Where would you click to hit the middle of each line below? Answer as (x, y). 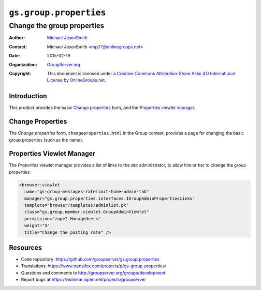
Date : (14, 56)
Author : (17, 38)
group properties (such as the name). (46, 140)
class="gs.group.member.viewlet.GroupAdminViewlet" (87, 212)
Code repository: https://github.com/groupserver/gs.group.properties (90, 259)
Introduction (28, 96)
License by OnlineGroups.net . (77, 80)
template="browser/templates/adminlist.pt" (77, 205)
